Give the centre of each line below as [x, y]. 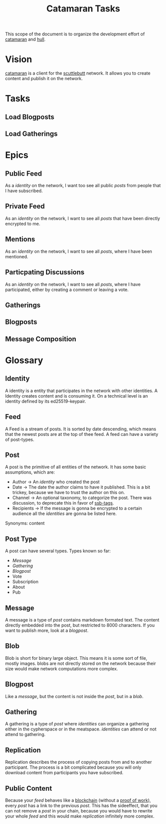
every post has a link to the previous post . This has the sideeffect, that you [81, 806]
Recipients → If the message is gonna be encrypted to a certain [77, 509]
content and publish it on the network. [44, 79]
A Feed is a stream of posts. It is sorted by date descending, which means [81, 429]
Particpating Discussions [45, 272]
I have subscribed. [24, 191]
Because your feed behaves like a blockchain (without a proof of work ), [78, 800]
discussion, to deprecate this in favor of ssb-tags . [63, 503]
